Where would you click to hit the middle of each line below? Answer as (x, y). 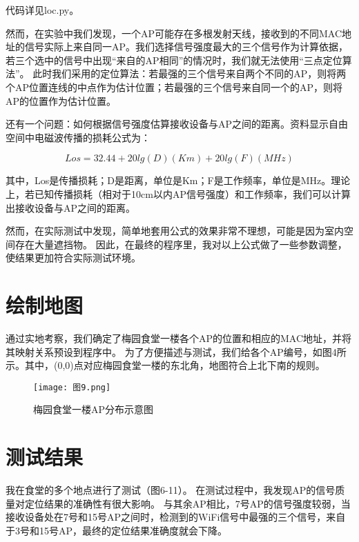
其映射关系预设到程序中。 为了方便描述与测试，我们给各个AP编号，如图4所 (176, 351)
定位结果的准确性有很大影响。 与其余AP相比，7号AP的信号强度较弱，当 (187, 503)
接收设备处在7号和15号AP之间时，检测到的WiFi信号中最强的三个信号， (166, 517)
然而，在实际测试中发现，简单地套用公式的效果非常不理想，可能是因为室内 (175, 231)
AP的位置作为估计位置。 (61, 100)
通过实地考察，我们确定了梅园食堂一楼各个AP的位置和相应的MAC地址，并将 (179, 338)
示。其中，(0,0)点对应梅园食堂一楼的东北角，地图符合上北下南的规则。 (165, 365)
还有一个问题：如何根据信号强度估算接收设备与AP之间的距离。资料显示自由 (177, 124)
